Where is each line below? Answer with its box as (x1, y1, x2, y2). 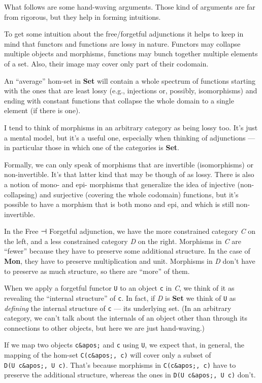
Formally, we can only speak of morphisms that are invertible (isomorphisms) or (4, 159, 253, 169)
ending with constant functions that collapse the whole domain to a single (4, 95, 234, 106)
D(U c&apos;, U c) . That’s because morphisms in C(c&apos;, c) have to (4, 359, 236, 370)
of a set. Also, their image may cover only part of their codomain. (4, 58, 209, 68)
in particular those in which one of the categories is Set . (4, 142, 179, 153)
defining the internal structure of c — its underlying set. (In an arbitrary (4, 302, 232, 313)
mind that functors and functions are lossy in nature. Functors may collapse (4, 38, 241, 49)
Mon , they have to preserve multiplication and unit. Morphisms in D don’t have (4, 256, 255, 266)
